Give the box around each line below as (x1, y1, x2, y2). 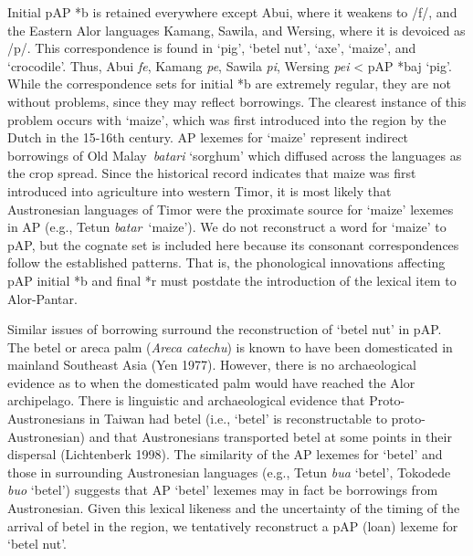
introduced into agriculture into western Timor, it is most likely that (7, 181, 392, 200)
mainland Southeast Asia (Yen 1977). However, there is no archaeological (7, 355, 416, 374)
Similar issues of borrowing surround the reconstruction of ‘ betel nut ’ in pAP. (7, 320, 442, 339)
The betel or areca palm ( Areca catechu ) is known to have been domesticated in (7, 337, 453, 356)
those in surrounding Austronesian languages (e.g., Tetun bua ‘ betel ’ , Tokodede (7, 462, 451, 481)
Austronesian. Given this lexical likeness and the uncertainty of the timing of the (7, 498, 460, 518)
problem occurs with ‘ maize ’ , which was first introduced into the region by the (7, 110, 447, 129)
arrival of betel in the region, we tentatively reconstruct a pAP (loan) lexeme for (7, 516, 458, 535)
